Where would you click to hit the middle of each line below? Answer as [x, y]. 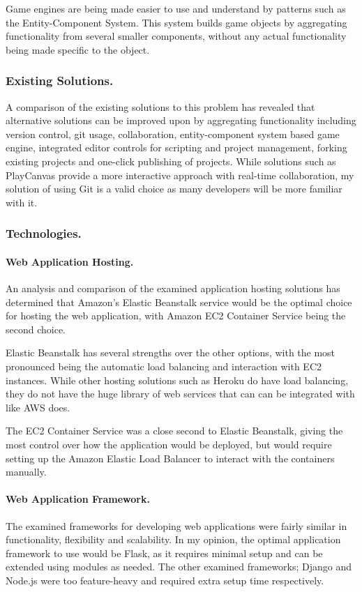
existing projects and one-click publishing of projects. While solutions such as [171, 161]
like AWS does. [38, 407]
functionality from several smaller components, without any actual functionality [176, 36]
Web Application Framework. [78, 499]
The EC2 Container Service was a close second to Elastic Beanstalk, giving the [174, 431]
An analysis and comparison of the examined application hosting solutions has [173, 288]
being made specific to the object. [78, 49]
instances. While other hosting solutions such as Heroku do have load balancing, [177, 380]
